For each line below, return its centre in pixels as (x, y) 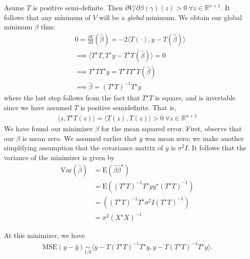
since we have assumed (38, 107)
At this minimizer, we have (44, 235)
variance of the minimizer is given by (59, 157)
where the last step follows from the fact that (72, 98)
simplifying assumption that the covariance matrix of (84, 148)
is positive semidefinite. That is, (128, 107)
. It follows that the (217, 148)
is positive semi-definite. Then (78, 7)
